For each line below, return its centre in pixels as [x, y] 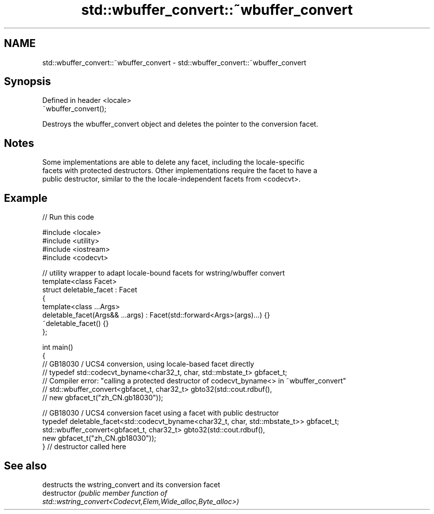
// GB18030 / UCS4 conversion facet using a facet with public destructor [161, 413]
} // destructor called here [84, 447]
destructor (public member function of [105, 493]
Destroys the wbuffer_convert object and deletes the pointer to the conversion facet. [180, 124]
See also [26, 466]
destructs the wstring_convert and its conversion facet [131, 484]
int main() [58, 347]
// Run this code [68, 217]
